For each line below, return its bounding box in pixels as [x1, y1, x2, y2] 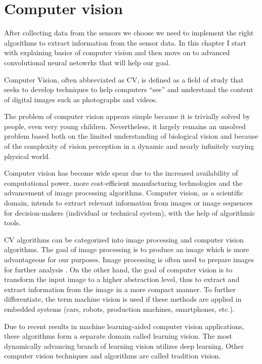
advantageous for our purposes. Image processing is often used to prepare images [4, 254, 254, 264]
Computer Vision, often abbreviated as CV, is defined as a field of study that [4, 74, 244, 85]
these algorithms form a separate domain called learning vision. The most [4, 331, 232, 341]
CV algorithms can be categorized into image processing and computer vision [4, 234, 244, 245]
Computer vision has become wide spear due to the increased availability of [4, 168, 238, 178]
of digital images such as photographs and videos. [4, 94, 158, 104]
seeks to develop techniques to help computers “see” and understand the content [4, 84, 253, 95]
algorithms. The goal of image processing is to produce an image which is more [4, 244, 249, 255]
